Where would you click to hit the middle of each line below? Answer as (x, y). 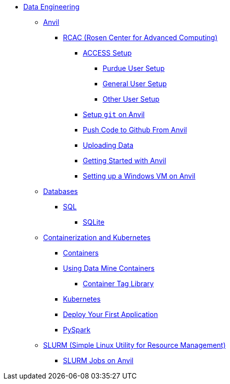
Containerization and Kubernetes (97, 237)
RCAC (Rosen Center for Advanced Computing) (140, 37)
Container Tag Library (118, 284)
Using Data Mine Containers (109, 268)
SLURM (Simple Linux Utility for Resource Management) (135, 345)
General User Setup (135, 84)
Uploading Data (108, 145)
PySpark (77, 330)
